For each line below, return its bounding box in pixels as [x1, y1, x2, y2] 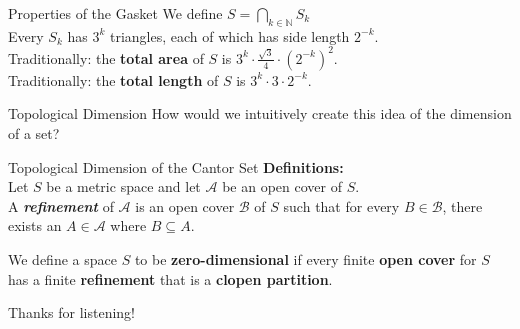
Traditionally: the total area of [8, 47, 204, 68]
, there [442, 195, 483, 216]
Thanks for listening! [8, 302, 135, 323]
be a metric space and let [46, 176, 201, 197]
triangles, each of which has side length [109, 25, 350, 46]
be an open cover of [222, 176, 342, 197]
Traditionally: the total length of [8, 69, 219, 90]
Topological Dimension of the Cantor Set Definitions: [8, 156, 344, 177]
